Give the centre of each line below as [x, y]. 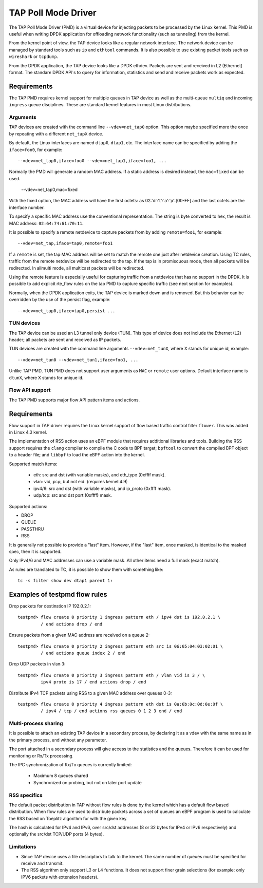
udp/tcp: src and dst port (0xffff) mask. [73, 495]
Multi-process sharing [36, 723]
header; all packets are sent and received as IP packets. [65, 340]
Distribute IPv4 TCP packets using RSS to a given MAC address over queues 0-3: [91, 693]
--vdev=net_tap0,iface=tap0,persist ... [66, 311]
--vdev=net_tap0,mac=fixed [49, 189]
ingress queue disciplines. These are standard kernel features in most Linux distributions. [100, 105]
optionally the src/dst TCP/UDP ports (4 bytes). [56, 834]
